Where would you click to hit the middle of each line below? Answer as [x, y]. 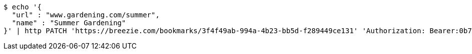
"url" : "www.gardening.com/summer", [86, 15]
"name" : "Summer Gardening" [69, 23]
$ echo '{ [23, 7]
